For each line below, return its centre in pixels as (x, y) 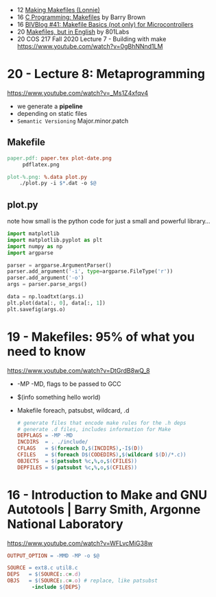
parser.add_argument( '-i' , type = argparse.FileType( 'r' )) (90, 271)
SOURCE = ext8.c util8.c (43, 568)
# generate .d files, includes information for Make (94, 429)
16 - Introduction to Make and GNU (107, 495)
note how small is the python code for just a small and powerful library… (109, 221)
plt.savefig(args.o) (37, 309)
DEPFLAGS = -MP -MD (45, 436)
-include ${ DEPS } (56, 587)
